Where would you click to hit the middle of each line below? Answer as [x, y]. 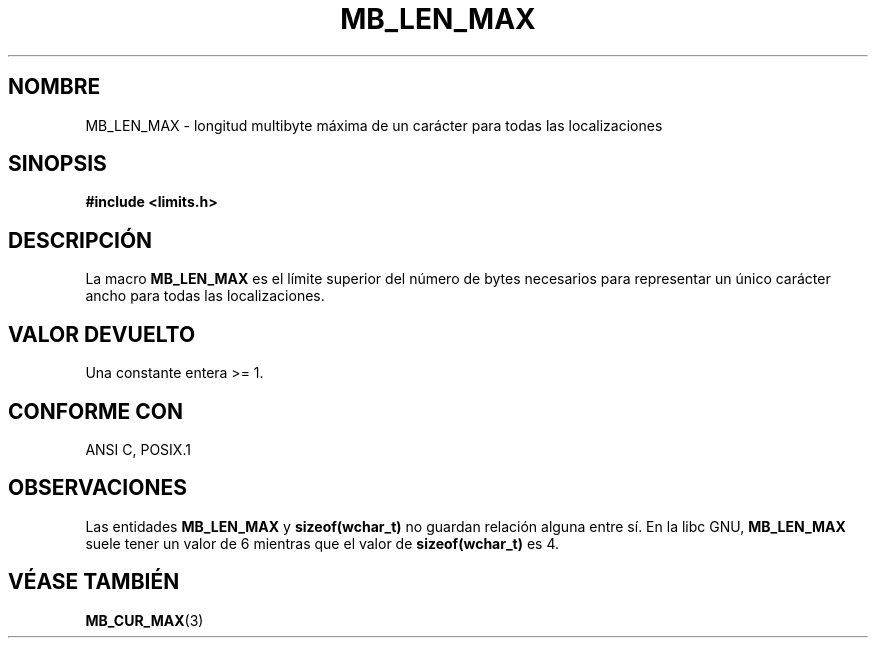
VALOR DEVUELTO [102, 334]
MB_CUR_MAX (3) [144, 620]
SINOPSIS [57, 164]
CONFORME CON [96, 411]
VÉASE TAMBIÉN [94, 582]
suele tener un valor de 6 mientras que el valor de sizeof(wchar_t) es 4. [322, 543]
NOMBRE [54, 87]
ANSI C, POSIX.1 [138, 449]
